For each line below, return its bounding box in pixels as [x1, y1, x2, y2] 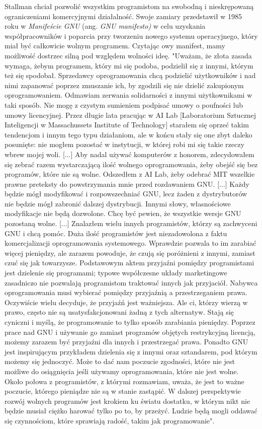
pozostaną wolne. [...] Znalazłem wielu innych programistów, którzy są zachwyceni [5, 218, 257, 229]
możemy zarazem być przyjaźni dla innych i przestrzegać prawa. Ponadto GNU [5, 336, 248, 347]
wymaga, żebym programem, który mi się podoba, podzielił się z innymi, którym [5, 60, 253, 70]
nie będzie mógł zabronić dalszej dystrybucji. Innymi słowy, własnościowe [5, 198, 231, 208]
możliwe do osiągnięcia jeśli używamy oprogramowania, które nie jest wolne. [5, 366, 239, 376]
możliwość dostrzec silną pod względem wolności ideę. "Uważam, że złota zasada [5, 50, 252, 60]
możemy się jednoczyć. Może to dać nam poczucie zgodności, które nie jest [5, 356, 235, 367]
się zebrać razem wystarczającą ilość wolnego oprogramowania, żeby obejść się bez [5, 159, 258, 169]
